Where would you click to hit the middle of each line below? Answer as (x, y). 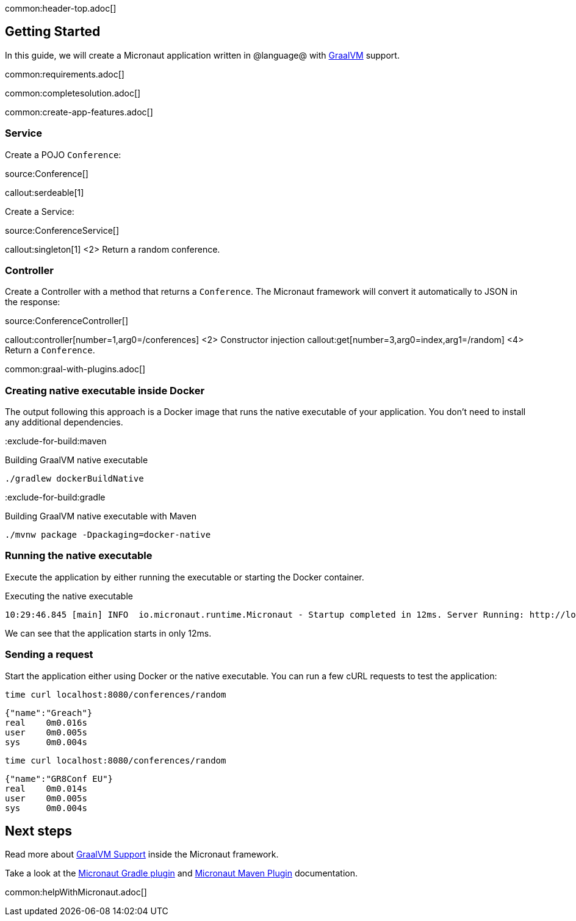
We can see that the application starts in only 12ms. (108, 633)
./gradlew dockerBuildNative (74, 479)
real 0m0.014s (46, 788)
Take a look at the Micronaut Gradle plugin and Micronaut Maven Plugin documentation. (181, 873)
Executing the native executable (69, 596)
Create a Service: (40, 211)
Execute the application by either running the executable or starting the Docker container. (185, 577)
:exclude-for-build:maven (56, 441)
